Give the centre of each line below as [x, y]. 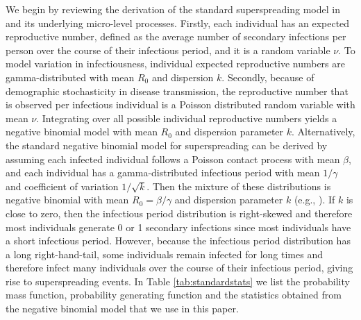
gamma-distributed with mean [70, 77]
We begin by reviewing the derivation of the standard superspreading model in [173, 9]
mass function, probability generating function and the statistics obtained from [174, 295]
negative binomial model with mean [82, 132]
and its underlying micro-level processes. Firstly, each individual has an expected [178, 23]
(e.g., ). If [314, 200]
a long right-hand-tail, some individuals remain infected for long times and [164, 254]
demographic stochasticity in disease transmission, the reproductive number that [177, 91]
